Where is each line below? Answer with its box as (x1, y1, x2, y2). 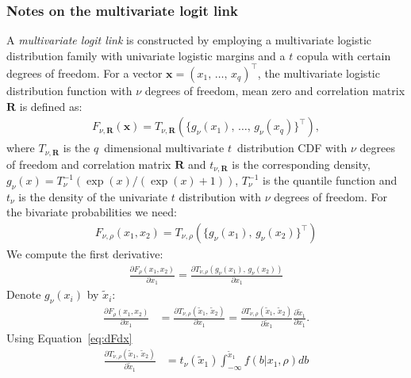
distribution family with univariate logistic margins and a (6, 47, 286, 63)
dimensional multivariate (104, 139, 225, 156)
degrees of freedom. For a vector (6, 64, 163, 81)
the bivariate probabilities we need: (6, 204, 177, 220)
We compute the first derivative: (6, 246, 163, 262)
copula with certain (296, 47, 391, 63)
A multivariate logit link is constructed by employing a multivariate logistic (6, 32, 372, 48)
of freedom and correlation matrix (6, 155, 171, 172)
